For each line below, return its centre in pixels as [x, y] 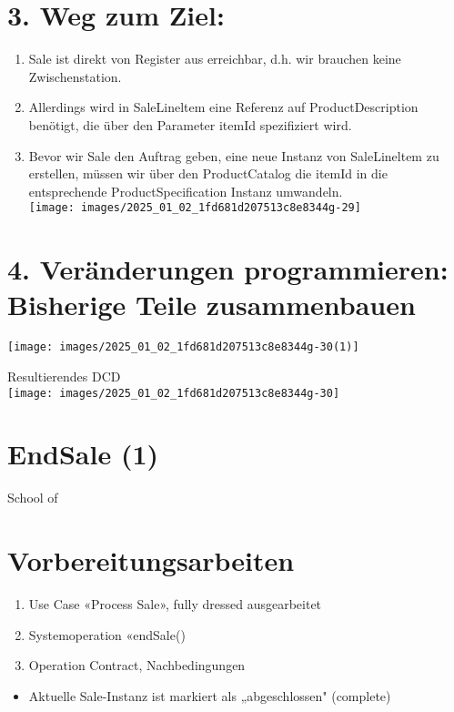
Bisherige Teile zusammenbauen [212, 305]
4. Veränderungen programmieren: [228, 269]
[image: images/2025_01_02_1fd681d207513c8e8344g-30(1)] [183, 347]
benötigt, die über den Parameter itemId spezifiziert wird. [190, 124]
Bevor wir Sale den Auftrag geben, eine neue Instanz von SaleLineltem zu [234, 155]
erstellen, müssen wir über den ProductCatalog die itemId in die [208, 173]
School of [33, 498]
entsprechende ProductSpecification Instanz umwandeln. [186, 191]
